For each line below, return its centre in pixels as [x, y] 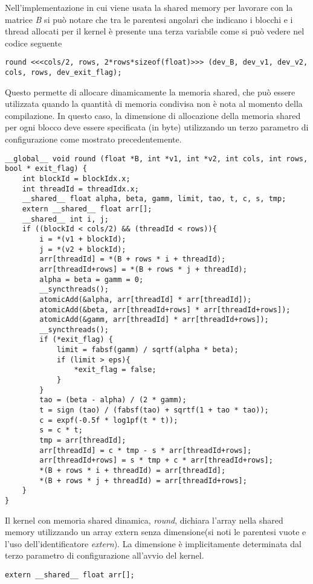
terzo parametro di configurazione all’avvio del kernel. [105, 555]
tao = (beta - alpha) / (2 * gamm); [113, 400]
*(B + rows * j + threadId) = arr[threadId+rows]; [143, 480]
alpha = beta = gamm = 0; [92, 279]
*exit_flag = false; [115, 370]
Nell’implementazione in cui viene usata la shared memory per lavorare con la [149, 7]
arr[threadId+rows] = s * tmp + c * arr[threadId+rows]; [156, 460]
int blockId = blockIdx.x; [76, 178]
